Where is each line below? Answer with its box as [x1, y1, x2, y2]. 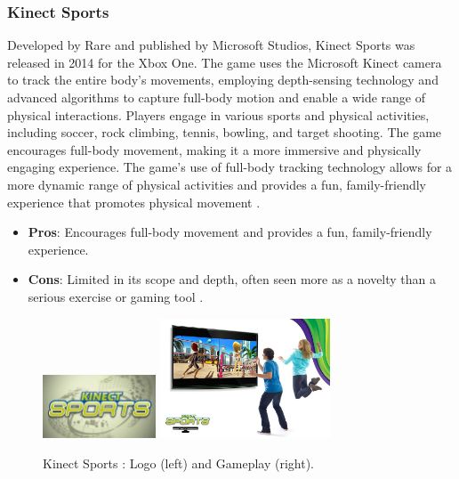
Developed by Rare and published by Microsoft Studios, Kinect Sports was [7, 36, 415, 54]
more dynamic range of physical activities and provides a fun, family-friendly [7, 175, 426, 193]
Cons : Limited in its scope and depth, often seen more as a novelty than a [28, 270, 437, 288]
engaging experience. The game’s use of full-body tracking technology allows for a [7, 158, 453, 176]
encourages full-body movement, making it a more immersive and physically [7, 140, 422, 158]
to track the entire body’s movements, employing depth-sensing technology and [7, 70, 439, 89]
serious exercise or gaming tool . [28, 287, 204, 305]
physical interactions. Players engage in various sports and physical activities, [7, 105, 430, 124]
